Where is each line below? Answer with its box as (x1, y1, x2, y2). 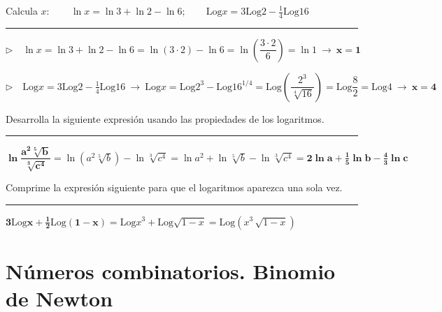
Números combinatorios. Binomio (6, 256, 336, 285)
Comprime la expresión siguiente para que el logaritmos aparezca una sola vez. (6, 179, 343, 194)
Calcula (6, 3, 38, 17)
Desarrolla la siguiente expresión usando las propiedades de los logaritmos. (6, 111, 325, 126)
